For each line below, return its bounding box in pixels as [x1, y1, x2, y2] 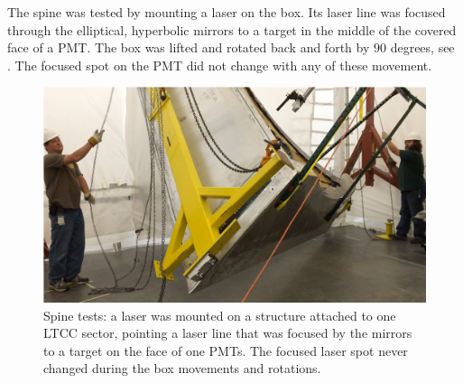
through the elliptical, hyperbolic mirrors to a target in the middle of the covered [7, 20, 457, 39]
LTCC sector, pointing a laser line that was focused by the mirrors [43, 323, 412, 342]
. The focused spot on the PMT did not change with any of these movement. [7, 55, 432, 74]
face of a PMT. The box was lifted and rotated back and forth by [7, 38, 370, 57]
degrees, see [390, 38, 455, 57]
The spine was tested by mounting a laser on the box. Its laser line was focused [7, 3, 446, 21]
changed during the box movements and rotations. [43, 359, 321, 378]
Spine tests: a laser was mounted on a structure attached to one [43, 305, 396, 324]
